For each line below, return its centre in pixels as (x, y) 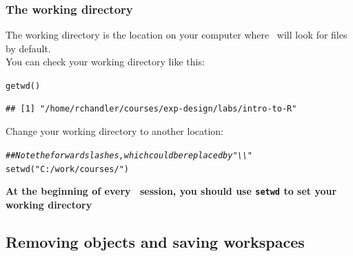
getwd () (23, 86)
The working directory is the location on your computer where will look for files (176, 35)
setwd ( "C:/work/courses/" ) (67, 169)
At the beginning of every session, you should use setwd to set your (171, 191)
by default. (28, 48)
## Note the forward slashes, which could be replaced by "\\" (129, 155)
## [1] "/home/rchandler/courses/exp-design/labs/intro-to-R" (151, 108)
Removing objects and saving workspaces (155, 241)
